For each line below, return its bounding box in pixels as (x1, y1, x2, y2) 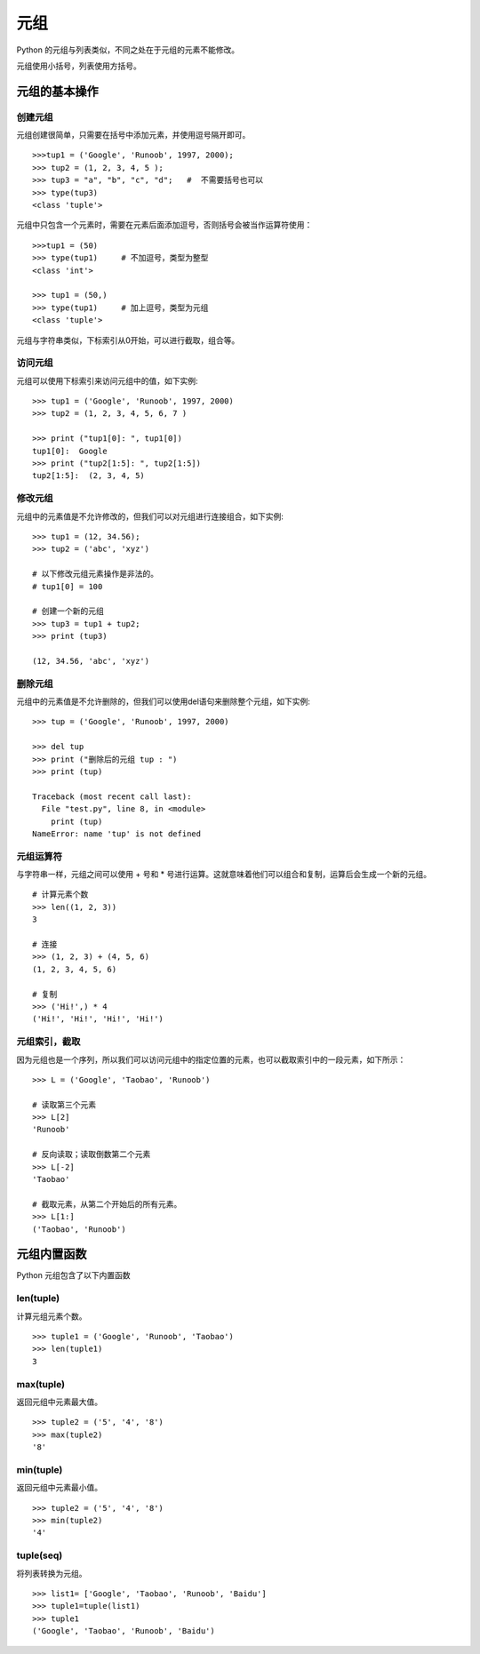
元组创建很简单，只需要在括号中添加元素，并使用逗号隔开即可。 (16, 130, 251, 140)
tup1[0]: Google (32, 445, 108, 456)
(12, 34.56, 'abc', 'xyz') (32, 656, 150, 666)
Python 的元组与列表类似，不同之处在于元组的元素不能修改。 (16, 44, 240, 55)
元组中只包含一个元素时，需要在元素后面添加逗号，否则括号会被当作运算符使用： (16, 220, 313, 230)
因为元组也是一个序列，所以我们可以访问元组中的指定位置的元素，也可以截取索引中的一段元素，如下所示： (16, 1054, 406, 1065)
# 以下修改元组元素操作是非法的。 (32, 569, 159, 579)
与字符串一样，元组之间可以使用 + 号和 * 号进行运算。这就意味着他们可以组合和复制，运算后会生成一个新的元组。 (16, 869, 432, 880)
